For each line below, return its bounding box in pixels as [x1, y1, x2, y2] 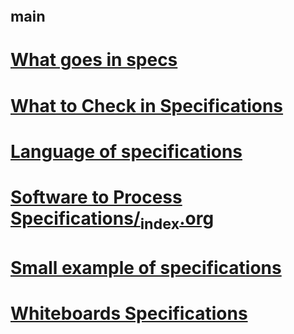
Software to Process [10, 186, 183, 208]
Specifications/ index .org [10, 207, 215, 233]
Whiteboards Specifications [10, 302, 248, 325]
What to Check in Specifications [10, 94, 284, 117]
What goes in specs [10, 49, 178, 71]
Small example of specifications [10, 256, 282, 279]
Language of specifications [10, 140, 243, 163]
